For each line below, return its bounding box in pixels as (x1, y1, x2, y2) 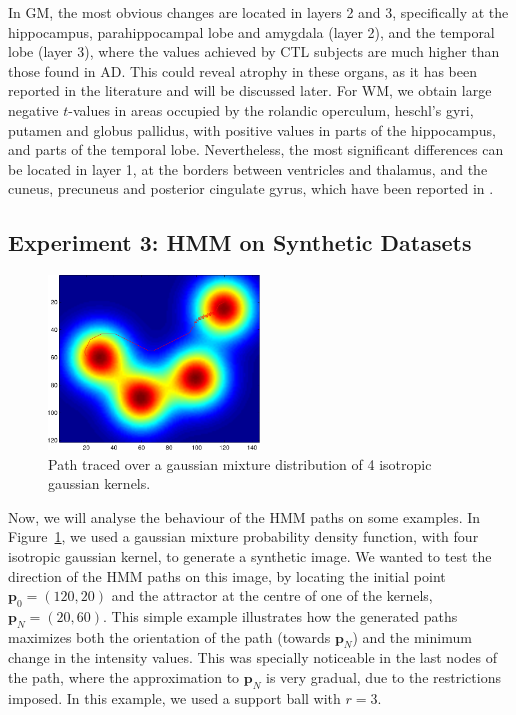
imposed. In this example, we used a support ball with (8, 687, 341, 708)
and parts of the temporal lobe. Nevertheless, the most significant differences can (8, 139, 504, 160)
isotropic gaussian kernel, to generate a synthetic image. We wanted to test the (8, 545, 492, 566)
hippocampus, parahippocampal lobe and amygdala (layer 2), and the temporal (8, 21, 495, 42)
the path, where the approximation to (8, 667, 240, 688)
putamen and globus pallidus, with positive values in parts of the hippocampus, (8, 119, 496, 140)
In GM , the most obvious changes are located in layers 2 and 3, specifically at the (8, 2, 509, 22)
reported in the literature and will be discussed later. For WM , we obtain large (8, 80, 492, 101)
